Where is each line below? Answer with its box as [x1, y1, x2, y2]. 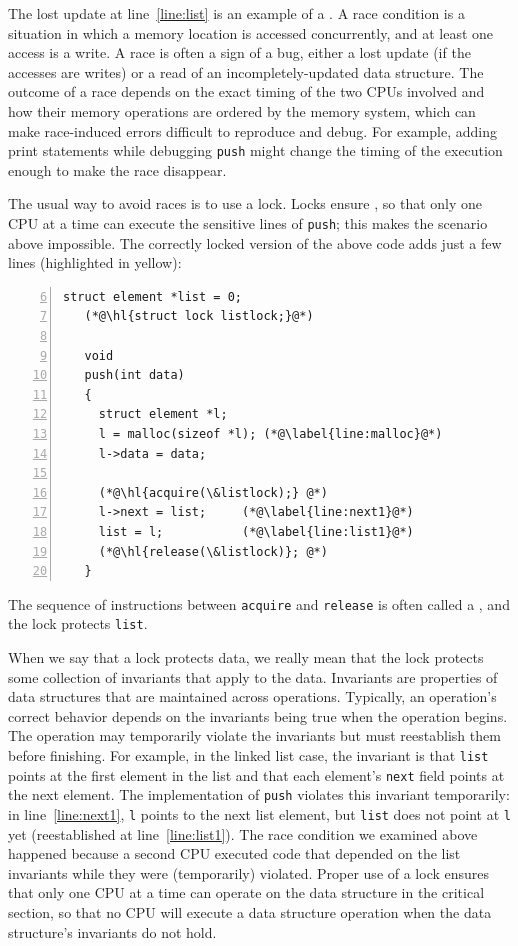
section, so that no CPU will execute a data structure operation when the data [8, 902, 492, 923]
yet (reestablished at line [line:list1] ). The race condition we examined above [8, 823, 478, 844]
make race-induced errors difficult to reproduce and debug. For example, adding [8, 120, 498, 141]
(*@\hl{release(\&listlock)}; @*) [98, 544, 328, 559]
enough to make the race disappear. [8, 159, 227, 180]
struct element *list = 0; [63, 289, 242, 304]
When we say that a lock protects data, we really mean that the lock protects [8, 647, 484, 668]
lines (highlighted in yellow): [8, 252, 182, 273]
